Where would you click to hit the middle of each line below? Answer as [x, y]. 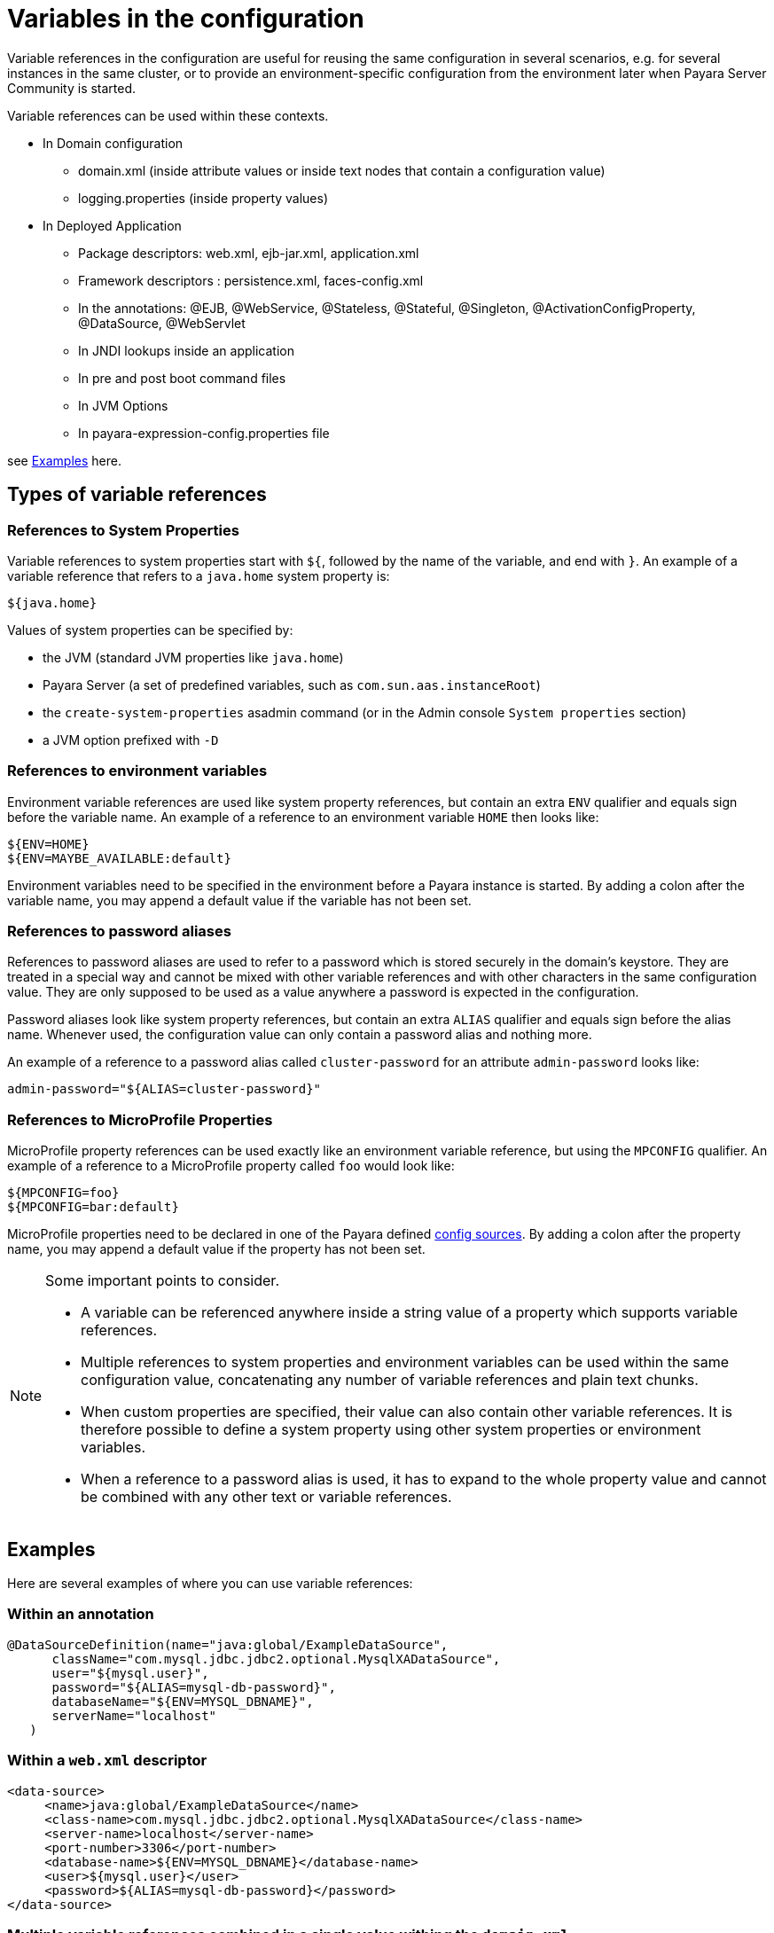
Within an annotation [81, 1614]
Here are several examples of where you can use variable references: [210, 1584]
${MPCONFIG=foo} [63, 1193]
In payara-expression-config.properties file [204, 433]
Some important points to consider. [162, 1281]
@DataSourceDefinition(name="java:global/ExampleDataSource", [228, 1644]
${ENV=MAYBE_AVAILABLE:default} [119, 858]
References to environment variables [137, 771]
